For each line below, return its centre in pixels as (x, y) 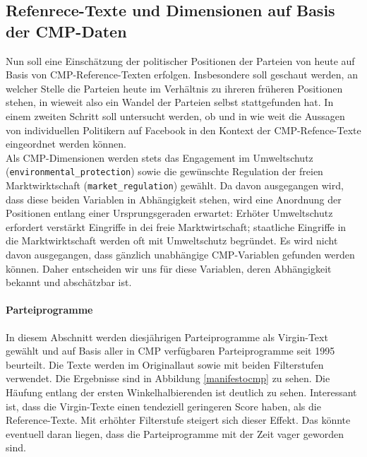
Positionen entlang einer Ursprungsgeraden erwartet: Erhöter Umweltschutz (169, 213)
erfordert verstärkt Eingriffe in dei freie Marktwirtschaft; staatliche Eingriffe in (176, 226)
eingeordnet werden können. (66, 144)
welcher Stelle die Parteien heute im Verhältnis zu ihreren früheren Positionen (174, 88)
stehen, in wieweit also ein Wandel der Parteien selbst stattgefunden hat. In (170, 102)
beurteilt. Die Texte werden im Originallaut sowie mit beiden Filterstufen (165, 364)
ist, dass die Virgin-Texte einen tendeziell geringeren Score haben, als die (163, 406)
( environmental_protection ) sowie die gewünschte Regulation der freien (164, 171)
